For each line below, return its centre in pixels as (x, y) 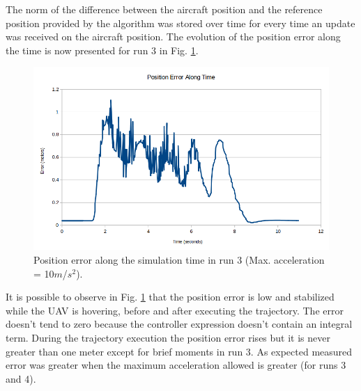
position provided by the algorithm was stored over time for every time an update (180, 23)
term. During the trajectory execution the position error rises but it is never (168, 337)
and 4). (21, 378)
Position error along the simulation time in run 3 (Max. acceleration (179, 259)
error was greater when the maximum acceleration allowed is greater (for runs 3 (176, 365)
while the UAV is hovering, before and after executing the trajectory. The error (175, 310)
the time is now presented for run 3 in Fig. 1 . (102, 50)
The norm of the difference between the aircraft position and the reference (164, 9)
